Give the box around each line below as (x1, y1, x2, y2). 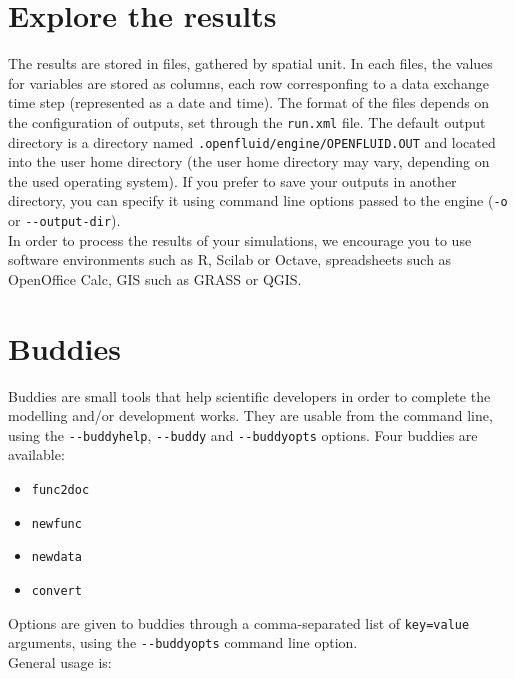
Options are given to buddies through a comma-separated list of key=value (8, 612, 470, 633)
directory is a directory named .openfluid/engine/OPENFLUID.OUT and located (8, 131, 496, 152)
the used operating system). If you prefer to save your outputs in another (8, 170, 457, 191)
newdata (31, 550, 82, 565)
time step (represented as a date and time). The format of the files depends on (8, 92, 490, 113)
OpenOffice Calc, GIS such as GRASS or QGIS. (8, 268, 302, 289)
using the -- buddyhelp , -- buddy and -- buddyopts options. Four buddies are (8, 424, 478, 445)
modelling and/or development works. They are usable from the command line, (8, 405, 493, 426)
